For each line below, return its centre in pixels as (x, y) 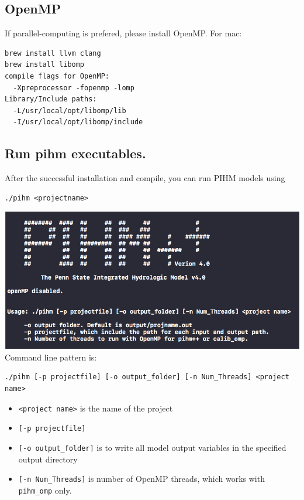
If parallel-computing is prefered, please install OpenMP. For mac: (123, 33)
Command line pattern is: (51, 357)
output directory (48, 459)
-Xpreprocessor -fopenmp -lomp (74, 88)
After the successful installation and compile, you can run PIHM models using (145, 178)
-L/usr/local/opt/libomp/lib (70, 110)
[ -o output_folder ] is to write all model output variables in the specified (152, 447)
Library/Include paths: (51, 99)
